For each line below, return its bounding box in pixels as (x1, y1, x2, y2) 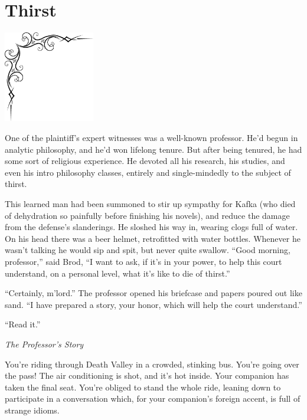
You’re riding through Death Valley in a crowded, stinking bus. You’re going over (5, 357, 299, 370)
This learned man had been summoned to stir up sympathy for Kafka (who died (5, 197, 296, 209)
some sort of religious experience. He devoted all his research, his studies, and (5, 155, 285, 167)
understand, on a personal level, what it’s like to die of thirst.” (5, 267, 230, 279)
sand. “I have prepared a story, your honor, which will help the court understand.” (5, 298, 302, 310)
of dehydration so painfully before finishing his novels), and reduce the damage (5, 209, 290, 221)
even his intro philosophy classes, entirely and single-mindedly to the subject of (5, 166, 291, 178)
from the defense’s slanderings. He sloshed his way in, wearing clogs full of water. (5, 221, 298, 233)
